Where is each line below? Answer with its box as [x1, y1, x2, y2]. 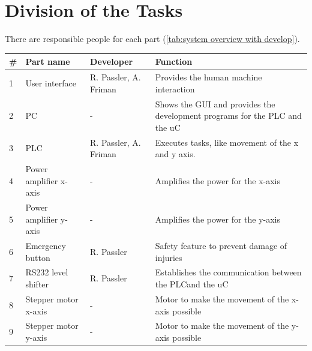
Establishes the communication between [155, 266, 302, 278]
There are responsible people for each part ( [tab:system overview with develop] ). [5, 32, 300, 45]
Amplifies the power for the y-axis [155, 212, 281, 225]
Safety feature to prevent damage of [155, 239, 287, 252]
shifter [25, 278, 49, 290]
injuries [155, 251, 182, 263]
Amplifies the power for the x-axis [155, 174, 281, 187]
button [25, 251, 50, 263]
